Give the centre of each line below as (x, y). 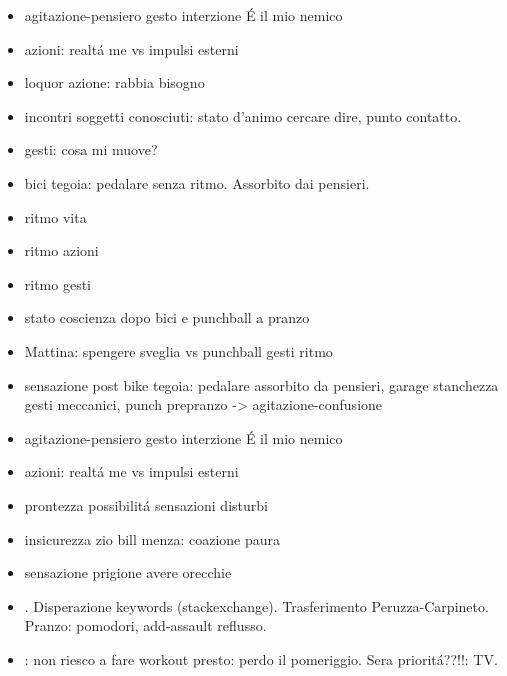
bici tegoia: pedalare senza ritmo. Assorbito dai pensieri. (197, 182)
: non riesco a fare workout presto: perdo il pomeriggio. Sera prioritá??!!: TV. (261, 658)
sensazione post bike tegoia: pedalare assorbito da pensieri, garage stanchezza (261, 384)
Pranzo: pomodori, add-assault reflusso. (145, 625)
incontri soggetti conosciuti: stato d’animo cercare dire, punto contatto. (243, 115)
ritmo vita (55, 216)
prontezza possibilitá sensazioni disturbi (146, 504)
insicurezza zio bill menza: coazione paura (152, 538)
